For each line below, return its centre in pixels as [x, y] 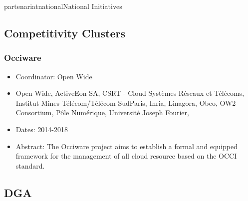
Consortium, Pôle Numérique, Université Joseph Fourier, [102, 112]
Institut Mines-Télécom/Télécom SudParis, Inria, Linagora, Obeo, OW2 [126, 102]
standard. [30, 165]
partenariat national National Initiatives [63, 6]
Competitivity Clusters [65, 33]
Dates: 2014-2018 [42, 129]
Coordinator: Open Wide [54, 76]
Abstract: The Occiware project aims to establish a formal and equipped [126, 146]
